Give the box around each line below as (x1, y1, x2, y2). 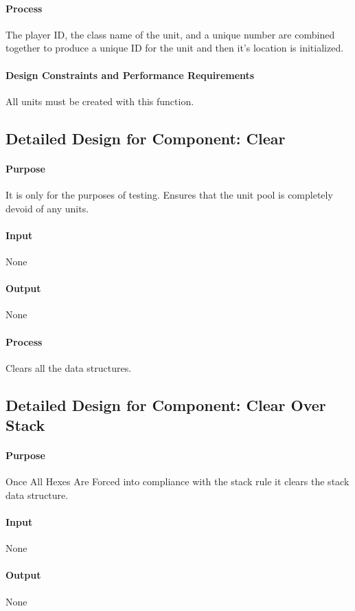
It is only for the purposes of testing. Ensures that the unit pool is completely (5, 187, 333, 201)
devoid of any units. (5, 201, 89, 215)
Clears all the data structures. (5, 360, 132, 375)
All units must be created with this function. (5, 93, 194, 108)
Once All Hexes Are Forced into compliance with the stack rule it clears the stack (5, 474, 350, 489)
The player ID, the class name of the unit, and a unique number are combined (5, 27, 335, 41)
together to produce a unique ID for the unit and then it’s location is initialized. (5, 41, 344, 55)
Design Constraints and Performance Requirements (5, 67, 255, 82)
